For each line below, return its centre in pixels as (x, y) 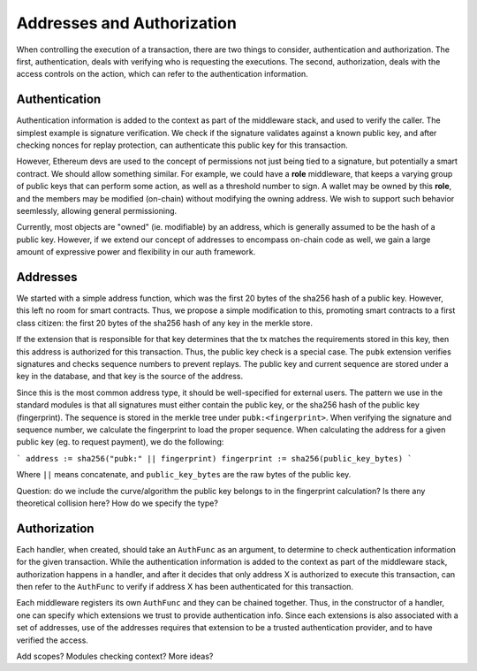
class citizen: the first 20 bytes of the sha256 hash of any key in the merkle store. (165, 323)
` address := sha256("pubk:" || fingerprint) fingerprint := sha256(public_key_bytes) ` (214, 458)
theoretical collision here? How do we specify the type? (117, 503)
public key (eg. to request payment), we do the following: (120, 442)
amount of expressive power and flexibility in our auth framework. (136, 252)
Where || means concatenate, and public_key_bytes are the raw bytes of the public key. (184, 475)
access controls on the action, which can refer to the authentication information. (162, 74)
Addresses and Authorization (127, 23)
